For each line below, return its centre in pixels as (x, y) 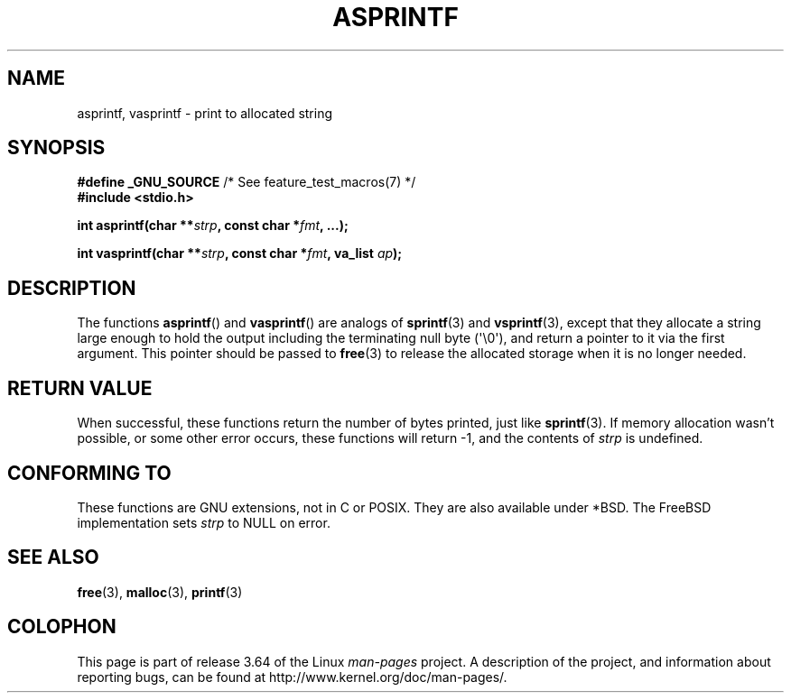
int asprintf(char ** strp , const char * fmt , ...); (213, 226)
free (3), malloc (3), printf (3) (160, 592)
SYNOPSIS (56, 148)
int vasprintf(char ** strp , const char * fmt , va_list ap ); (240, 253)
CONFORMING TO (89, 473)
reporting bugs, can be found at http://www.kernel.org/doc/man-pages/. (292, 677)
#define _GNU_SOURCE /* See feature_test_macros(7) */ (247, 182)
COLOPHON (62, 627)
